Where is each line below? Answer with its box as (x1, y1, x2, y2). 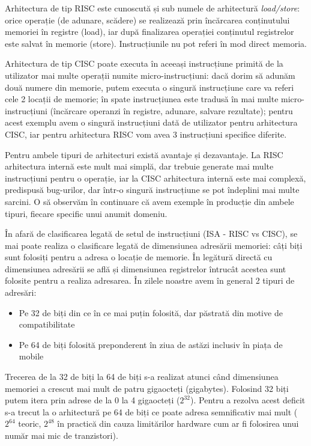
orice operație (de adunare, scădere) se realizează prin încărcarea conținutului (5, 13, 290, 26)
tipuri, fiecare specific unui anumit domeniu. (5, 207, 168, 219)
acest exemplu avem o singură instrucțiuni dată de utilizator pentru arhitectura (5, 116, 298, 129)
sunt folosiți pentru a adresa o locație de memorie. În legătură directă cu (5, 251, 273, 263)
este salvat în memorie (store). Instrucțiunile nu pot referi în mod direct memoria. (5, 37, 307, 49)
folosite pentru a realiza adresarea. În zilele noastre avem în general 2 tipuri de (5, 274, 295, 287)
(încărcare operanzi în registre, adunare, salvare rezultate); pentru (50, 104, 293, 117)
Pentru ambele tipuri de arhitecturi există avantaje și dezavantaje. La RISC (5, 148, 283, 160)
